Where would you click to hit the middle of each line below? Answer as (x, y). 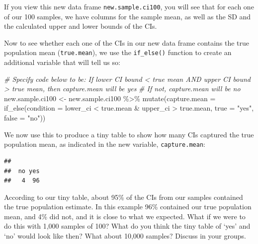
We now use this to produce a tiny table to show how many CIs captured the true (129, 134)
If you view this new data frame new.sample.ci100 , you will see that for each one (129, 6)
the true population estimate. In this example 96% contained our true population (128, 207)
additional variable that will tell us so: (62, 62)
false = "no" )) (25, 118)
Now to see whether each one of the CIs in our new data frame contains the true (127, 42)
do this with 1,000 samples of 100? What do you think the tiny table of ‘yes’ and (127, 226)
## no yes (22, 171)
